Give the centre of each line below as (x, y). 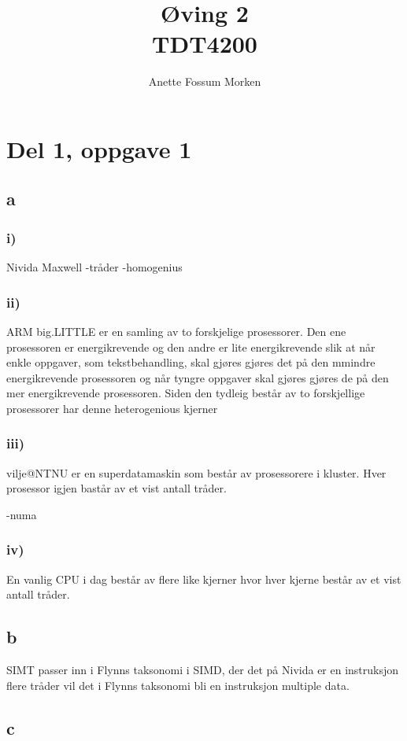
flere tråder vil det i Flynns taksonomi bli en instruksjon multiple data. (178, 685)
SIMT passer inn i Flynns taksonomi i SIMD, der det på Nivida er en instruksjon (203, 670)
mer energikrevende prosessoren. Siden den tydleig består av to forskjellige (186, 393)
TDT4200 (205, 44)
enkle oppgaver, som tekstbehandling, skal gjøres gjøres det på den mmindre (191, 362)
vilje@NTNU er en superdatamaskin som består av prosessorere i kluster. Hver (196, 472)
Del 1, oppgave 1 (99, 148)
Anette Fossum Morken (205, 81)
